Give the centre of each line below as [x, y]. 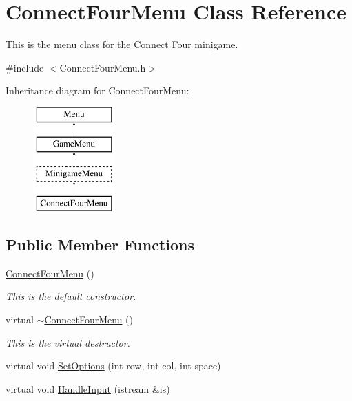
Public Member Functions [100, 245]
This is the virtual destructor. [68, 342]
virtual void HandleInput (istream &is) [88, 388]
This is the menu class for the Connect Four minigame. [122, 44]
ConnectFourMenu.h [103, 67]
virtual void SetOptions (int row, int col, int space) [113, 366]
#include [25, 67]
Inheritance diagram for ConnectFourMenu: [97, 90]
